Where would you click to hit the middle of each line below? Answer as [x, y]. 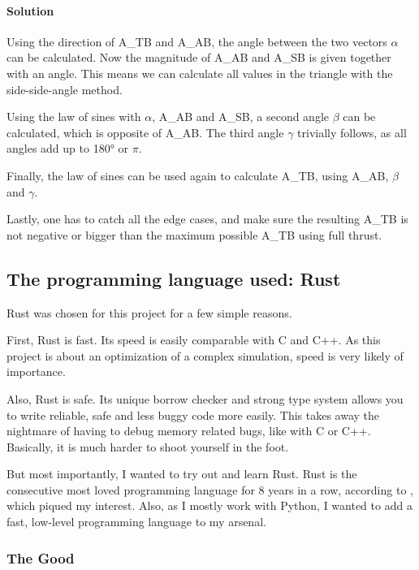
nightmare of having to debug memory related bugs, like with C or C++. [189, 431]
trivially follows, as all [352, 132]
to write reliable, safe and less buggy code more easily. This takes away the [193, 415]
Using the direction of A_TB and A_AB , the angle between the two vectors [197, 41]
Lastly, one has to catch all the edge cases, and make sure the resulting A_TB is [207, 219]
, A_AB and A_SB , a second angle [241, 117]
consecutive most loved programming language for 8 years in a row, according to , [210, 489]
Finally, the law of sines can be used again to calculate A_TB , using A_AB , [198, 175]
